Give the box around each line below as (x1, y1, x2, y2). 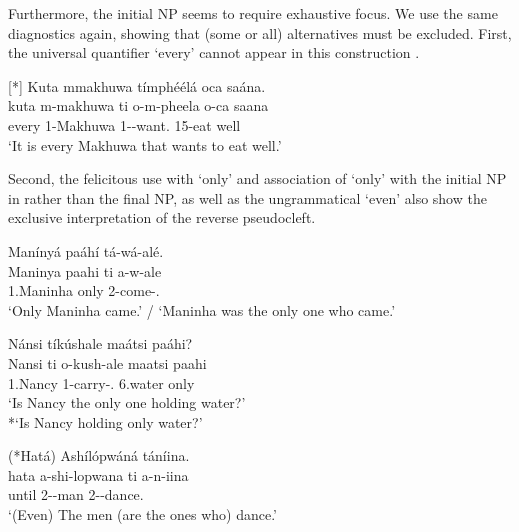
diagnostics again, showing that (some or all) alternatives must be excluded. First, (8, 22, 512, 43)
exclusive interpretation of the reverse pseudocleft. (8, 207, 316, 228)
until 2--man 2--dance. (8, 484, 144, 505)
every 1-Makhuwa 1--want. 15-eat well (8, 114, 241, 135)
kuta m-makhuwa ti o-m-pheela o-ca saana (8, 95, 269, 116)
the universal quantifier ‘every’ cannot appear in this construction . (8, 42, 420, 63)
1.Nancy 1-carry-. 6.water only (8, 372, 195, 393)
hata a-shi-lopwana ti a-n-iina (8, 464, 189, 485)
